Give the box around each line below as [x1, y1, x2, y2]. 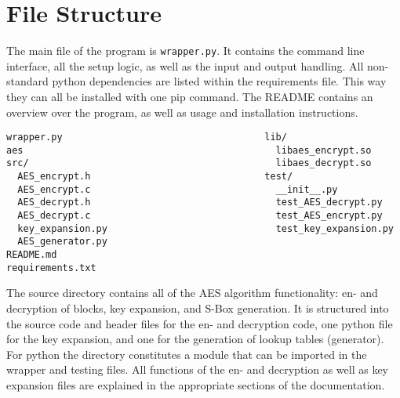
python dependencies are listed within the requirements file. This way [52, 73, 387, 89]
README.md [6, 249, 57, 261]
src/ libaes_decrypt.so [6, 157, 372, 169]
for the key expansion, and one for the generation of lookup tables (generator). [6, 331, 384, 347]
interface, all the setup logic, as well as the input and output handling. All [6, 57, 364, 74]
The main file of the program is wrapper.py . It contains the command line [6, 42, 365, 59]
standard [6, 73, 49, 89]
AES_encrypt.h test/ [17, 171, 293, 183]
